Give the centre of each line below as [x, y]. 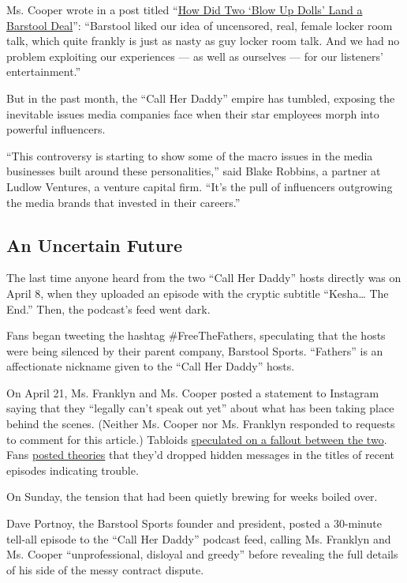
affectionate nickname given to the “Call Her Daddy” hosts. [151, 366]
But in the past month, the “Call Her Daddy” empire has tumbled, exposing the [201, 98]
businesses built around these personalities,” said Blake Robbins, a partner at [194, 171]
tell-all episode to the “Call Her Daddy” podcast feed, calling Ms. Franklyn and [199, 538]
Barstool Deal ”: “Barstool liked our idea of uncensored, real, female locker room [200, 25]
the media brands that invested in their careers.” [123, 202]
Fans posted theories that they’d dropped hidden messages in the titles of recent [201, 455]
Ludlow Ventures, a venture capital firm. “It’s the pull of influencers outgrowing [200, 186]
